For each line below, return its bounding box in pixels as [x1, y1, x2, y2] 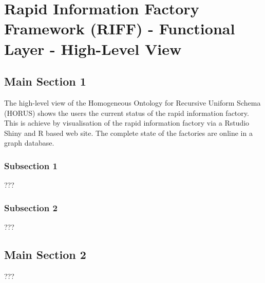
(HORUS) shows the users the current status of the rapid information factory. [4, 107, 249, 118]
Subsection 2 [4, 201, 58, 214]
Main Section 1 [4, 73, 86, 89]
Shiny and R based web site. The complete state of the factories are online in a [4, 127, 253, 138]
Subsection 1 [4, 159, 58, 172]
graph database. [4, 137, 54, 148]
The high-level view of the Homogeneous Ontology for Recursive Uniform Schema [4, 97, 261, 108]
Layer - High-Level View [4, 38, 182, 59]
